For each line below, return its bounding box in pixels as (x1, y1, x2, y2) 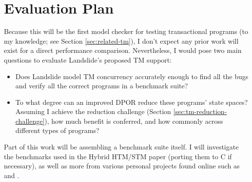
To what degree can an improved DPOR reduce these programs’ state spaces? (15, 97, 248, 107)
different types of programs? (15, 125, 99, 135)
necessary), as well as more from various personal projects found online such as (4, 161, 240, 171)
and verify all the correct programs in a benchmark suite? (15, 81, 188, 91)
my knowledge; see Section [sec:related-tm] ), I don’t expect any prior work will (4, 35, 239, 46)
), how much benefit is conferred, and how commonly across (44, 116, 223, 126)
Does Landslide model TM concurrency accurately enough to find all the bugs (15, 71, 249, 81)
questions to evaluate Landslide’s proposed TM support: (4, 54, 172, 65)
